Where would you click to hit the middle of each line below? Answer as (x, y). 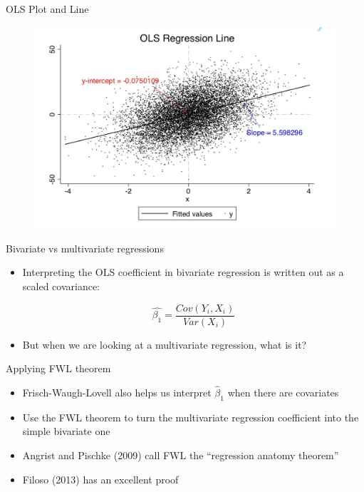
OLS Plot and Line (47, 9)
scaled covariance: (61, 286)
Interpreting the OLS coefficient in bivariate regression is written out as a (183, 272)
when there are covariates (283, 393)
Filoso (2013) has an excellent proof (100, 479)
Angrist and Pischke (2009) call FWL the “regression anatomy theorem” (181, 455)
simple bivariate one (66, 431)
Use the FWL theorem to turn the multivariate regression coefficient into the (191, 417)
